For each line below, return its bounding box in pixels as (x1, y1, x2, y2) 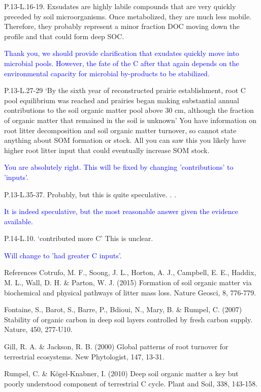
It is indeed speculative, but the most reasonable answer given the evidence (4, 206, 238, 217)
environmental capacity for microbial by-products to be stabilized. (4, 68, 210, 78)
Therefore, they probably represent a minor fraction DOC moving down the (4, 21, 240, 32)
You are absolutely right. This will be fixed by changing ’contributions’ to (4, 162, 234, 172)
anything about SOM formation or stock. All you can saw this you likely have (4, 135, 246, 145)
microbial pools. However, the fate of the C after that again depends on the (4, 57, 239, 68)
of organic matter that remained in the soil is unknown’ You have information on (4, 114, 256, 125)
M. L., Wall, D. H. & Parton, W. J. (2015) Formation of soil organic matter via (4, 277, 252, 288)
